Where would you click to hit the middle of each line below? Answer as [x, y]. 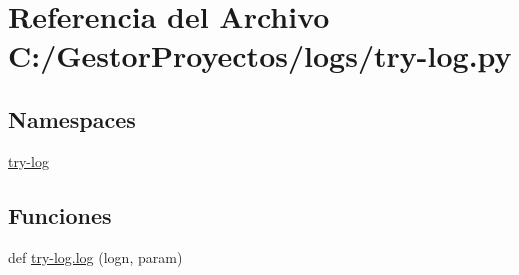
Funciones [60, 214]
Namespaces [72, 118]
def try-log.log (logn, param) [95, 256]
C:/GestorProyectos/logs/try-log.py [260, 55]
